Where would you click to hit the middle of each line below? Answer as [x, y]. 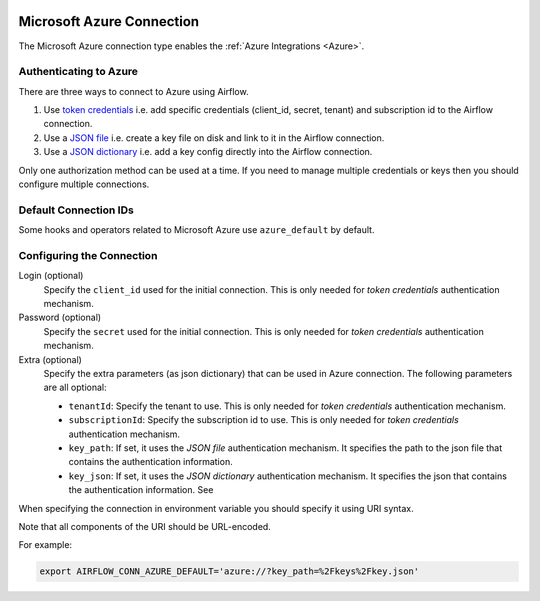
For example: [45, 545]
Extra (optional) [50, 359]
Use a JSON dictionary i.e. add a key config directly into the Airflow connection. [208, 152]
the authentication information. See [141, 490]
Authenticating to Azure [78, 72]
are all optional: [75, 387]
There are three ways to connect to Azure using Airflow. [133, 91]
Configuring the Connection [88, 255]
